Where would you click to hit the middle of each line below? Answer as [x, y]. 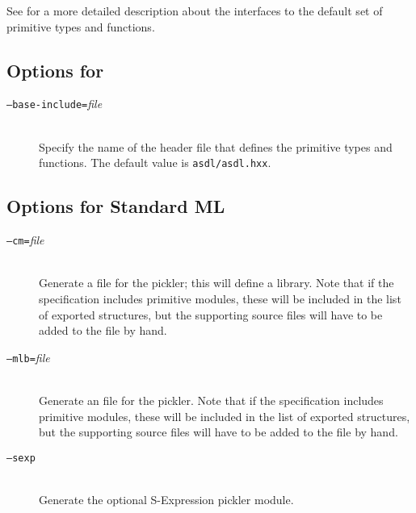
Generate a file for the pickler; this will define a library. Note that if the [216, 283]
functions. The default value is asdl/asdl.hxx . [155, 163]
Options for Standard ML [116, 206]
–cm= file [25, 240]
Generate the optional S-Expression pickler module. [166, 499]
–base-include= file [55, 104]
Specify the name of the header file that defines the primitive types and [216, 146]
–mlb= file [28, 357]
